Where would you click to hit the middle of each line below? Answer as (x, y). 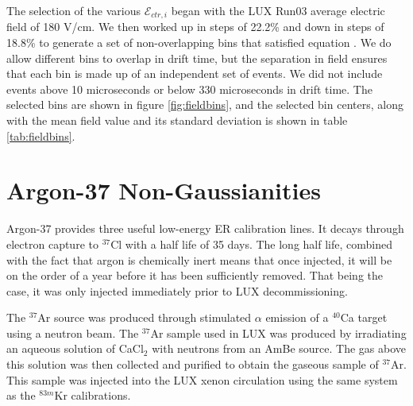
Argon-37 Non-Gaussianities (164, 190)
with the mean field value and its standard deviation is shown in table (177, 120)
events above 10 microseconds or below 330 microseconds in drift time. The (189, 89)
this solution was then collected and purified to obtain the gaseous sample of (193, 364)
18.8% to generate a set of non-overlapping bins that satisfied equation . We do (199, 43)
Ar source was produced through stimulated (145, 317)
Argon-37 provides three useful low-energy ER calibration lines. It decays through (205, 228)
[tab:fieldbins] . (41, 135)
